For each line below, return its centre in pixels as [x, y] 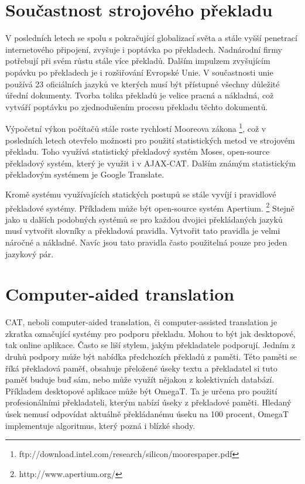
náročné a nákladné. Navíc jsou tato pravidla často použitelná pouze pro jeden [146, 242]
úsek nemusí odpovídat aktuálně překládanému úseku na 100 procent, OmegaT [147, 414]
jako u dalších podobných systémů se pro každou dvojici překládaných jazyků [144, 219]
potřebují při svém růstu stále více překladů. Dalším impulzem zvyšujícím [138, 61]
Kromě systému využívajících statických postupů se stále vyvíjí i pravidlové [141, 194]
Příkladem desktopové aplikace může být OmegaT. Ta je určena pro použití [141, 391]
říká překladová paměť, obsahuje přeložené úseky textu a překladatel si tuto [141, 368]
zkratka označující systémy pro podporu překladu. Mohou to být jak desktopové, [150, 333]
